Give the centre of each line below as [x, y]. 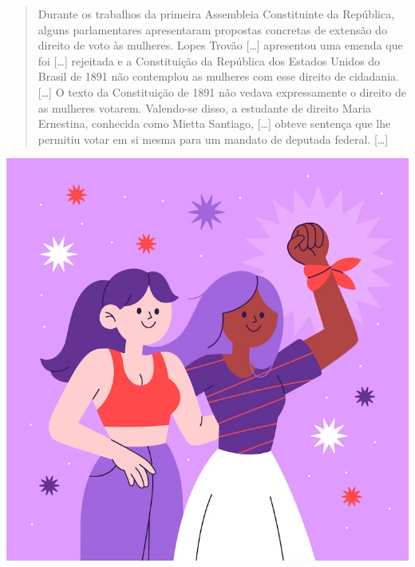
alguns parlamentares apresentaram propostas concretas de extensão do [212, 29]
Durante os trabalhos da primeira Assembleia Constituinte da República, [216, 14]
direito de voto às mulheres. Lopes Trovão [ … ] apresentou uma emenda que [220, 45]
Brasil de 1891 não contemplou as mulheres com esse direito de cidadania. [218, 76]
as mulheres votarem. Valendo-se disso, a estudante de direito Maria [204, 107]
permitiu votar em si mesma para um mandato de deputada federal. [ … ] [213, 139]
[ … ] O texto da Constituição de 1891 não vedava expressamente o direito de [222, 91]
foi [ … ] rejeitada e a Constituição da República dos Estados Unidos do [209, 60]
